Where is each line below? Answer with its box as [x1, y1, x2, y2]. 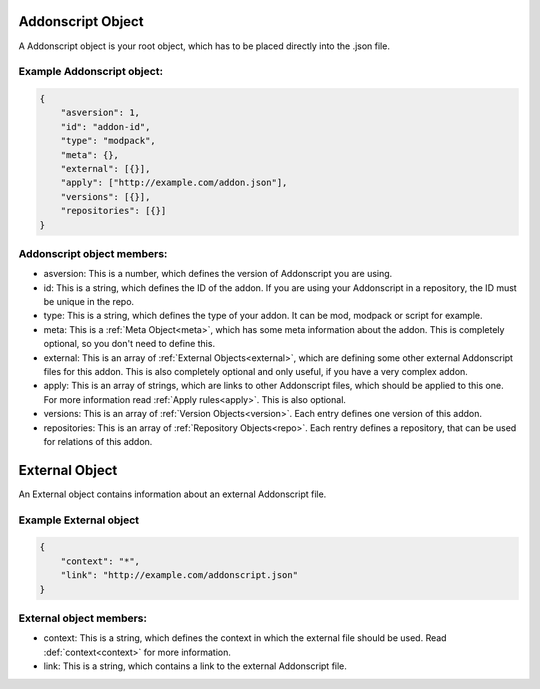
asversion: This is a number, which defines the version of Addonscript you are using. [43, 268, 393, 280]
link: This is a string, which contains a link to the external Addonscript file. [43, 660, 347, 672]
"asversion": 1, [60, 107, 140, 119]
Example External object [18, 513, 140, 527]
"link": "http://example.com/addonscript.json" [60, 570, 299, 581]
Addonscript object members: [18, 246, 168, 260]
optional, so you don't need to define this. [43, 338, 215, 350]
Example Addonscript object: [18, 65, 164, 79]
